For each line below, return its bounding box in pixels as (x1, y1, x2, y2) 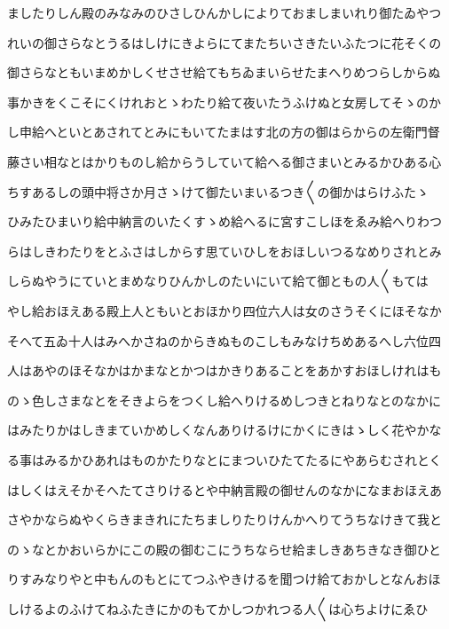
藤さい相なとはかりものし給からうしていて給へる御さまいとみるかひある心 (7, 152, 442, 170)
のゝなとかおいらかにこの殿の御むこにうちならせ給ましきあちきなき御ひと (7, 539, 442, 558)
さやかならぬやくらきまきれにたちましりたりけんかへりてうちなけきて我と (7, 510, 442, 529)
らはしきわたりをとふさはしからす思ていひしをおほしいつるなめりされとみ (7, 241, 442, 260)
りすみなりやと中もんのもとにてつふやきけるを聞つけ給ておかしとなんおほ (7, 570, 441, 588)
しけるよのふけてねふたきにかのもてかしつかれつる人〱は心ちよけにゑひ (7, 599, 429, 617)
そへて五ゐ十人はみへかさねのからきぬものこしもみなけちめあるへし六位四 (7, 331, 442, 350)
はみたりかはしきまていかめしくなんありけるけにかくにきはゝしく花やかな (7, 421, 442, 439)
